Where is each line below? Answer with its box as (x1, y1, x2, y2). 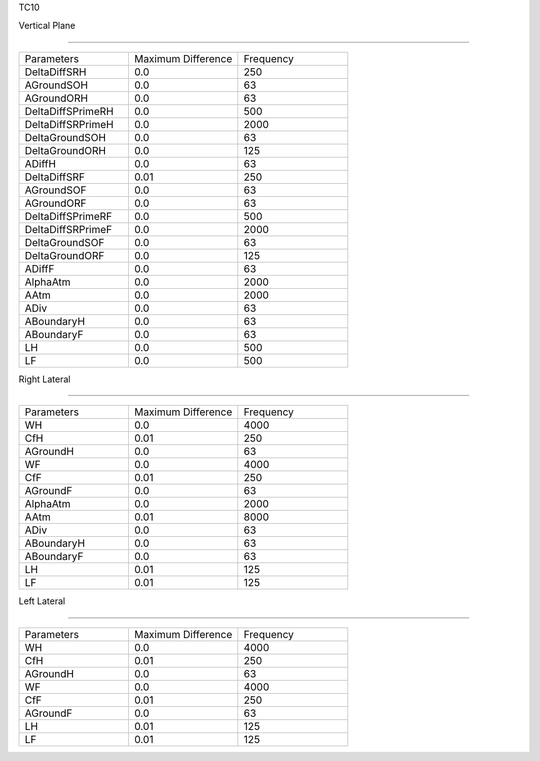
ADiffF (24, 261, 55, 275)
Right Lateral (18, 373, 71, 385)
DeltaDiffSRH (24, 65, 87, 79)
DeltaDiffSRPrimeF (24, 222, 113, 236)
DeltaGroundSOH (24, 130, 107, 144)
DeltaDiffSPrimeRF (24, 209, 113, 223)
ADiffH (24, 156, 57, 170)
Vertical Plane (18, 20, 76, 32)
